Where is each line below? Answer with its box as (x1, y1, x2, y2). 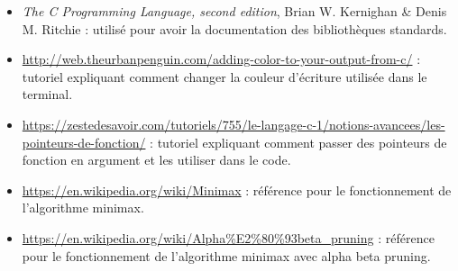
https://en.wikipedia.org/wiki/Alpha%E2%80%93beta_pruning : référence (22, 228, 435, 247)
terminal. (22, 85, 73, 104)
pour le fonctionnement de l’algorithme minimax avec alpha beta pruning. (22, 246, 431, 265)
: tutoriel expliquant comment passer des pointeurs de (150, 132, 447, 151)
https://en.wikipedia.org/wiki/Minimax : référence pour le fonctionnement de (22, 180, 452, 199)
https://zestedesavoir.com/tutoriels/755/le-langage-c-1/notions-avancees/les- (22, 114, 445, 133)
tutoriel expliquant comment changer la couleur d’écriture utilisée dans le (22, 67, 427, 86)
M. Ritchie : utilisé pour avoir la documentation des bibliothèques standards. (22, 19, 447, 38)
